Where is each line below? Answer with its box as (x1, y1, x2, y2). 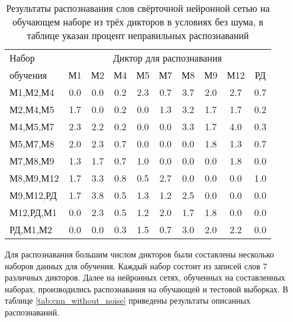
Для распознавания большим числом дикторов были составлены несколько (5, 248, 274, 260)
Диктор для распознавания (112, 51, 222, 65)
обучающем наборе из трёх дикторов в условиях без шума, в (12, 15, 263, 28)
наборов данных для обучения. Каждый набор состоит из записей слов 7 (5, 259, 268, 272)
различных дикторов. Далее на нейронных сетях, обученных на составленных (5, 271, 285, 284)
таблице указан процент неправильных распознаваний (27, 28, 249, 42)
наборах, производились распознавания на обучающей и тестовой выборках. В (5, 282, 288, 295)
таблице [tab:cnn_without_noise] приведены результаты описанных (5, 294, 250, 307)
